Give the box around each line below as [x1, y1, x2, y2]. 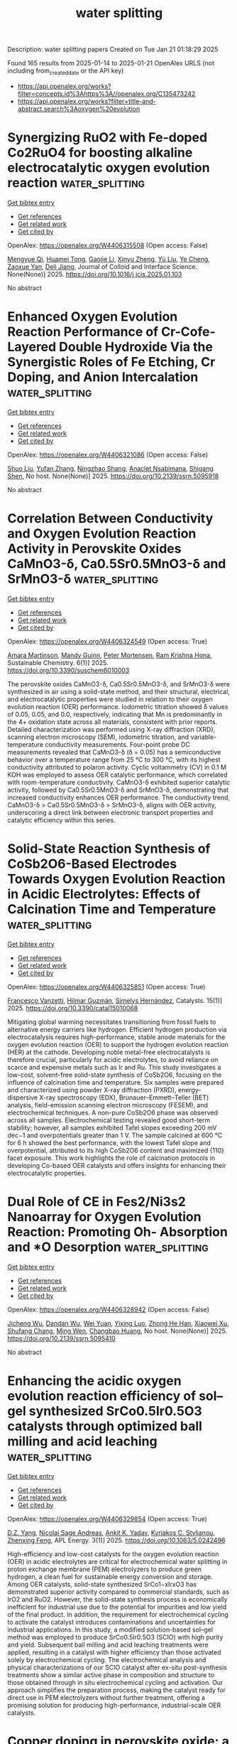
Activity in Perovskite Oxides [7, 541, 182, 557]
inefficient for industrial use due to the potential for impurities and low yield [7, 1602, 227, 1611]
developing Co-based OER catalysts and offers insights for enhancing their [7, 1161, 226, 1169]
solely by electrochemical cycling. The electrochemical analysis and [7, 1655, 206, 1664]
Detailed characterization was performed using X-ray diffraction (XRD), [7, 725, 216, 733]
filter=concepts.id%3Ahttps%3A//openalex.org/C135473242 [17, 89, 196, 97]
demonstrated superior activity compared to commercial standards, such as [7, 1588, 229, 1596]
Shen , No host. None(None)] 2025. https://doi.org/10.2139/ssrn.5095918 [7, 472, 219, 480]
